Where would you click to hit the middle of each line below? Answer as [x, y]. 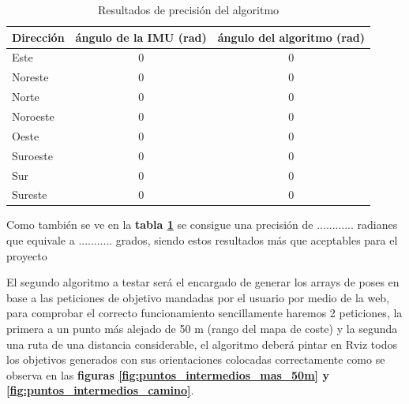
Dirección [38, 37]
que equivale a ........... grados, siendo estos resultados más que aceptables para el [202, 240]
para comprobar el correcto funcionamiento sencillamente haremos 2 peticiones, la [204, 313]
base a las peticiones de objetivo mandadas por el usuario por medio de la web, [198, 297]
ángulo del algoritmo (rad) [291, 37]
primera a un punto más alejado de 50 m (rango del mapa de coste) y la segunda [202, 328]
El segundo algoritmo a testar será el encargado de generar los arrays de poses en [203, 282]
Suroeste [32, 155]
